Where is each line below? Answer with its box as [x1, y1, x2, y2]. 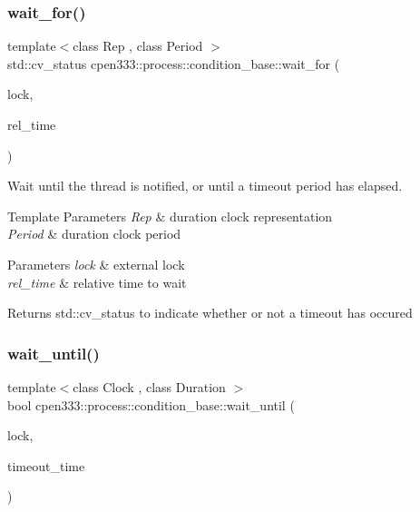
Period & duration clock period [7, 224, 181, 243]
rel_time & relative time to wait [7, 272, 187, 291]
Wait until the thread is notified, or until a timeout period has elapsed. [7, 176, 403, 195]
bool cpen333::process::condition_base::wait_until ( [7, 395, 295, 414]
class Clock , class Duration [73, 377, 226, 396]
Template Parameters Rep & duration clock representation [7, 206, 333, 225]
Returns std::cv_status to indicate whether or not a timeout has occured [7, 303, 413, 322]
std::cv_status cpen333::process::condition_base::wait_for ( [7, 54, 340, 73]
